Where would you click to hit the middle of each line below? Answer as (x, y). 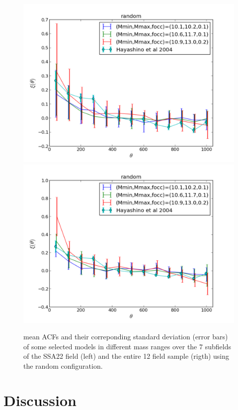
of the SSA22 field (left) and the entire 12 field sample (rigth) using (126, 356)
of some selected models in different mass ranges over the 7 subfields (127, 346)
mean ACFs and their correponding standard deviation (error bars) (126, 337)
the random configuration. (63, 365)
